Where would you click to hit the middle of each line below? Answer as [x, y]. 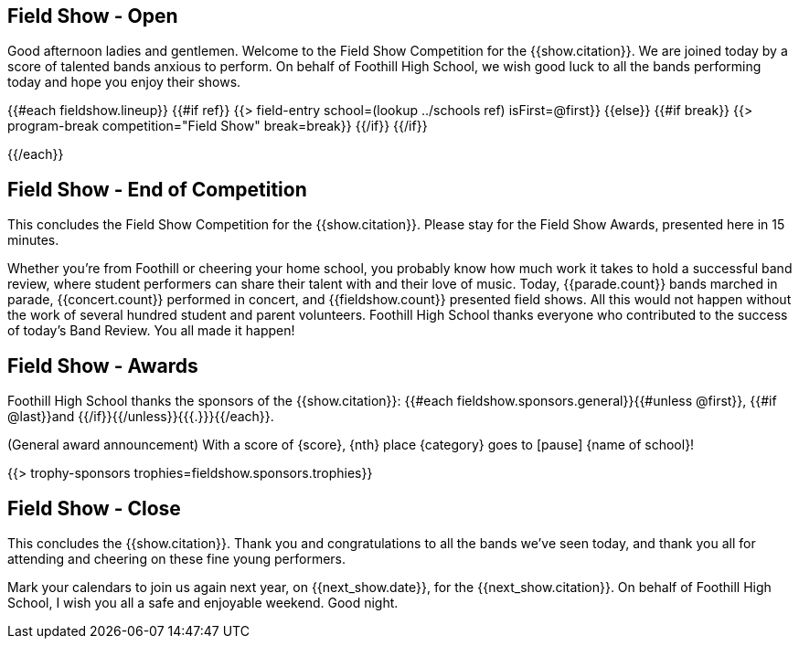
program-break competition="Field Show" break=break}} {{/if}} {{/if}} [218, 126]
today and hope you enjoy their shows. [124, 82]
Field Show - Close [94, 508]
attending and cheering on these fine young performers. [177, 558]
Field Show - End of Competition [157, 189]
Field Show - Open [93, 16]
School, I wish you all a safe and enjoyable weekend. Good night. [203, 602]
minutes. [33, 240]
